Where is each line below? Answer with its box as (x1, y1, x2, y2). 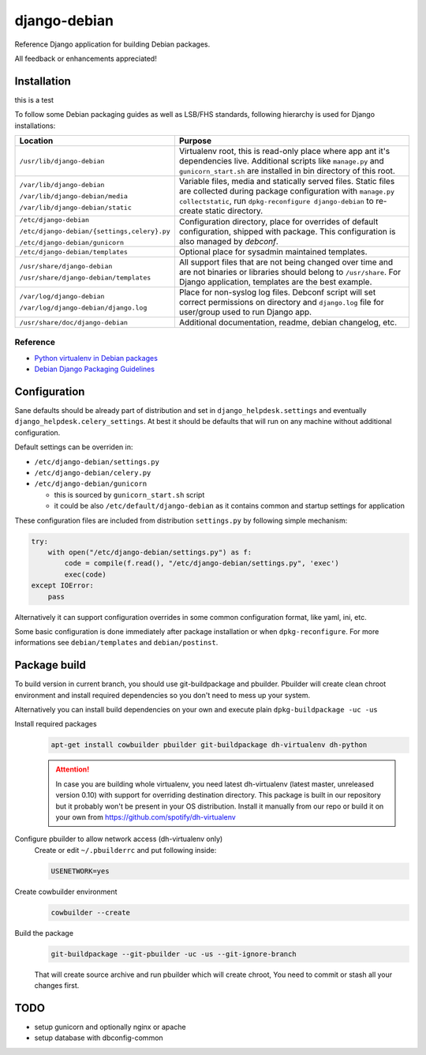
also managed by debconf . (178, 235, 279, 246)
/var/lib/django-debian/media (19, 192, 128, 201)
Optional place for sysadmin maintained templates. (178, 246, 368, 257)
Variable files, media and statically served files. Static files (178, 176, 395, 187)
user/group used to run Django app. (178, 306, 312, 317)
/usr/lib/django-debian (19, 156, 105, 165)
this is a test (14, 95, 54, 104)
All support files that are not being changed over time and (178, 257, 394, 268)
